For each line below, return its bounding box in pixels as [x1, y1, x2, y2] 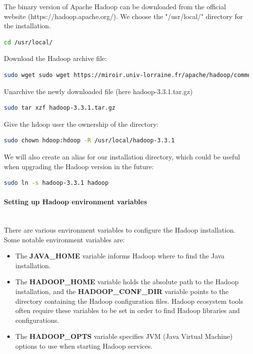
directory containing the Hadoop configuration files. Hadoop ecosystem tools [15, 295, 243, 306]
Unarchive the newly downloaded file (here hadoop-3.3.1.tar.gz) [4, 86, 193, 96]
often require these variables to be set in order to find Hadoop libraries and [15, 305, 240, 315]
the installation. [4, 20, 51, 31]
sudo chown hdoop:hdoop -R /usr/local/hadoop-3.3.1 [4, 137, 175, 144]
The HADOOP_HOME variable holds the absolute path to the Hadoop [15, 276, 239, 287]
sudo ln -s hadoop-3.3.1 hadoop [4, 179, 108, 187]
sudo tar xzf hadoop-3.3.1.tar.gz [4, 104, 116, 112]
